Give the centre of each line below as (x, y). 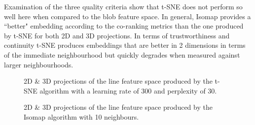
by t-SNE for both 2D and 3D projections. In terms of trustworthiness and (117, 35)
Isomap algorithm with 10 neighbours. (81, 116)
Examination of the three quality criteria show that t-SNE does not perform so (123, 6)
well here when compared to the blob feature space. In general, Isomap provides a (127, 16)
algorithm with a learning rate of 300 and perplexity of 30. (128, 90)
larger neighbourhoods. (39, 64)
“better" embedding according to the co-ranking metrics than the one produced (124, 26)
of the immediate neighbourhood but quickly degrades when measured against (122, 54)
